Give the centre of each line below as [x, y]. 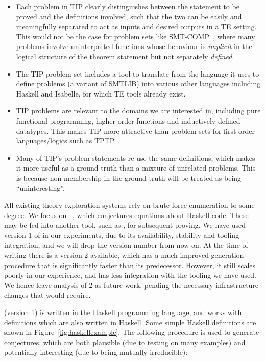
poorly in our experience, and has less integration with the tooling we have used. [130, 275]
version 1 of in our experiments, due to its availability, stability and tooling [122, 235]
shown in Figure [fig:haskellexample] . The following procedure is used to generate [132, 332]
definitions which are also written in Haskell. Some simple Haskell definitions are [130, 322]
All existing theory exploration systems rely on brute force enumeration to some [129, 205]
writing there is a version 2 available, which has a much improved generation [124, 255]
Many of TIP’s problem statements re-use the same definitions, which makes [136, 158]
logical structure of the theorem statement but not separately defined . [125, 56]
